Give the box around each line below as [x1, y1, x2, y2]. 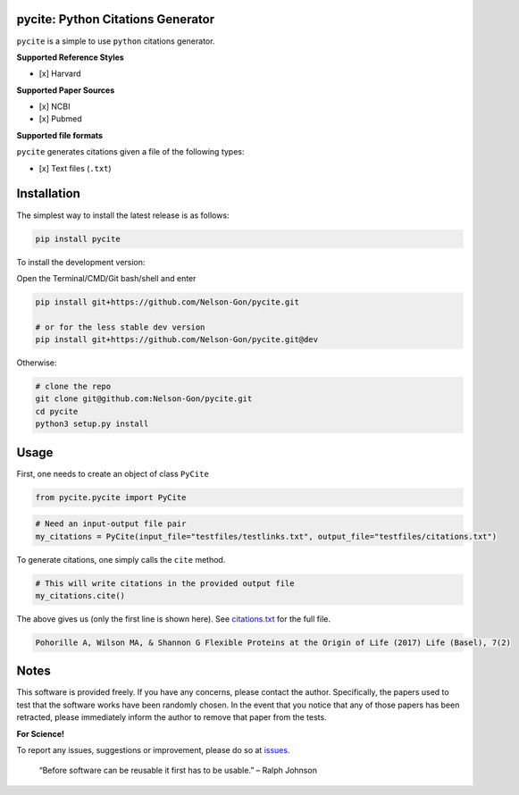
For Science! [16, 728, 64, 739]
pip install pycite [35, 233, 121, 244]
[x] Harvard [38, 68, 81, 79]
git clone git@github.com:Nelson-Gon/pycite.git [35, 394, 253, 404]
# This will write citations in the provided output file [35, 578, 295, 589]
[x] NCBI [38, 101, 71, 112]
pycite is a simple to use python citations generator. [16, 36, 215, 46]
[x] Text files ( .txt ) [38, 163, 112, 173]
